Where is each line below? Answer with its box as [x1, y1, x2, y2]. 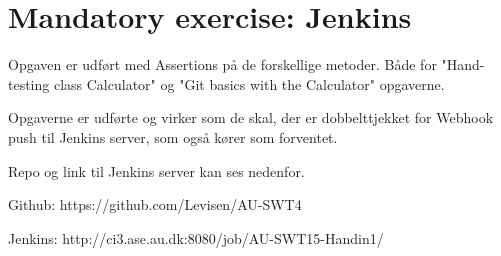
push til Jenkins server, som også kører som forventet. [8, 126, 338, 147]
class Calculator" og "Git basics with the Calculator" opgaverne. [53, 73, 445, 94]
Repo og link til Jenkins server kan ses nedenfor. [8, 160, 305, 181]
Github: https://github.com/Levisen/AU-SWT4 [8, 194, 302, 215]
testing [8, 73, 50, 94]
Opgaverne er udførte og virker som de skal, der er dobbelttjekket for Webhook [8, 107, 494, 128]
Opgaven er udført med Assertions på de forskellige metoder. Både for [8, 54, 437, 75]
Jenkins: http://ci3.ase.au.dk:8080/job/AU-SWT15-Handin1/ [8, 227, 384, 248]
